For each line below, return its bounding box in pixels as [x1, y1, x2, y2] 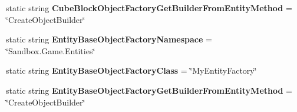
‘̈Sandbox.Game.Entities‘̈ [6, 44, 95, 57]
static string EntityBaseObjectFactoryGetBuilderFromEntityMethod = [6, 84, 292, 96]
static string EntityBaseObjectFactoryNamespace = [6, 33, 212, 45]
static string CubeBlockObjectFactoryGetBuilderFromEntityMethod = [6, 2, 292, 14]
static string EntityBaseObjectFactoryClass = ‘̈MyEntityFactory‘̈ [6, 64, 257, 77]
